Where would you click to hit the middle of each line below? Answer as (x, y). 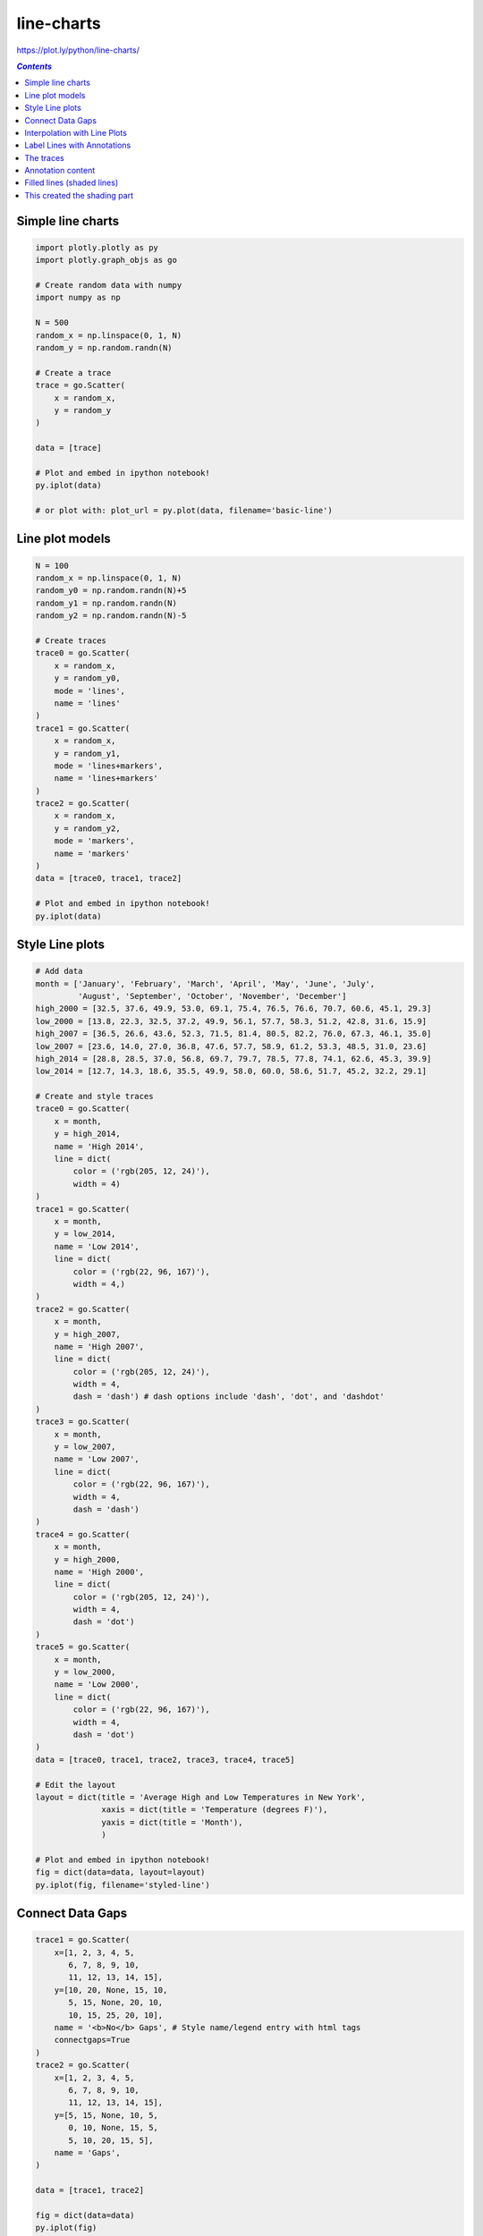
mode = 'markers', (94, 841)
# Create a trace (73, 373)
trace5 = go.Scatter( (83, 1647)
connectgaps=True (92, 2040)
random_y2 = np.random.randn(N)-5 (111, 616)
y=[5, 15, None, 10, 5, (106, 2115)
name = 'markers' (92, 853)
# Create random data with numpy (109, 285)
